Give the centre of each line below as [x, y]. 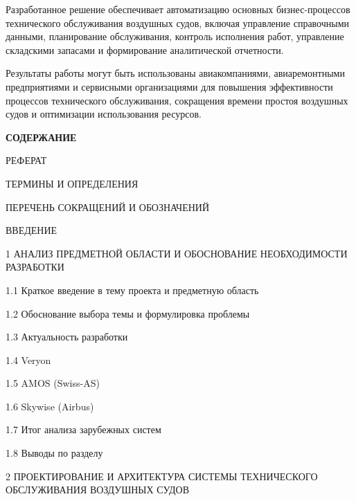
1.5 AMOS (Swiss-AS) [53, 383]
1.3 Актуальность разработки [67, 337]
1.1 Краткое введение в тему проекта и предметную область [132, 290]
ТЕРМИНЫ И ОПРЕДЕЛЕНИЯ [72, 183]
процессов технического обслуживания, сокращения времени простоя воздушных [177, 100]
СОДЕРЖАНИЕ [41, 137]
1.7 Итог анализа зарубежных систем [83, 429]
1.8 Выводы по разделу [54, 453]
